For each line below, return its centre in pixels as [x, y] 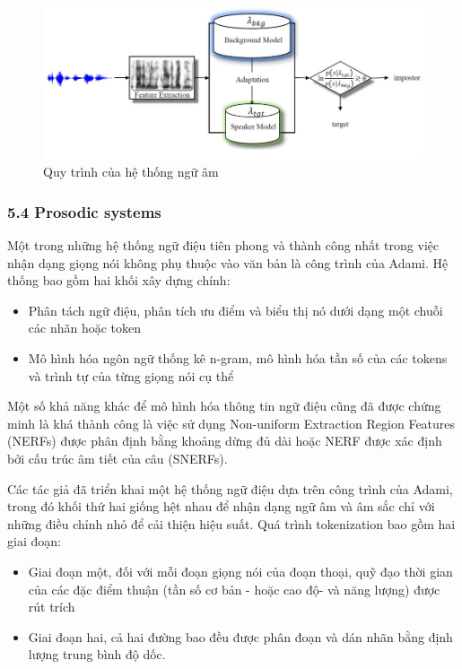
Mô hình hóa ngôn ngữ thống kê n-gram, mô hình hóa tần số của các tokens [238, 358]
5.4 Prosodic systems [84, 211]
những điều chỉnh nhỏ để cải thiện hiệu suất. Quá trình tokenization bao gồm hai [231, 523]
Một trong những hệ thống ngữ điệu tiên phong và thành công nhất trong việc [223, 245]
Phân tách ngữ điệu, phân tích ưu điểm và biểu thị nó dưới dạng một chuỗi [235, 310]
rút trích [52, 607]
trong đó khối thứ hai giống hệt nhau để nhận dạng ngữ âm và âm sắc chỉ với [221, 506]
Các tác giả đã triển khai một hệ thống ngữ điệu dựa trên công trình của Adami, [230, 488]
